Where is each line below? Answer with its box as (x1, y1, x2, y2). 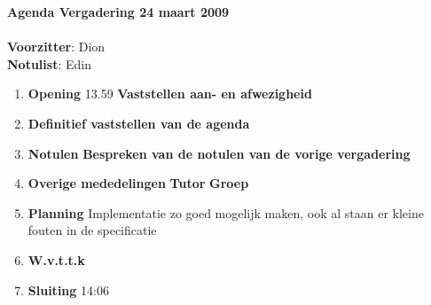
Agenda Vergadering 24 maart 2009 (7, 3, 230, 20)
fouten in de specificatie (27, 221, 157, 239)
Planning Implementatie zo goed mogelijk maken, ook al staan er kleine (27, 203, 424, 222)
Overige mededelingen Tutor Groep (27, 174, 249, 192)
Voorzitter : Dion (7, 37, 106, 56)
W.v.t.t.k (27, 250, 85, 269)
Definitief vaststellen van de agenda (27, 113, 250, 132)
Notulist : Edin (7, 54, 91, 73)
